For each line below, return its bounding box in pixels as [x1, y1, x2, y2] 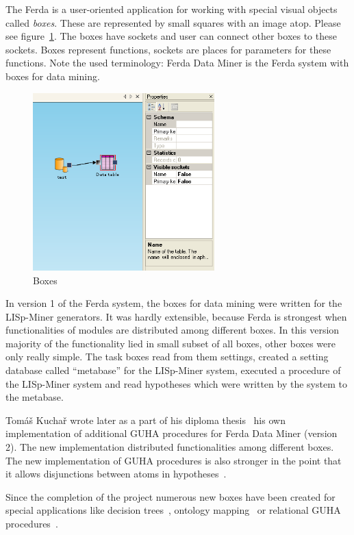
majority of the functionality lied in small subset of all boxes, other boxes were [5, 336, 336, 350]
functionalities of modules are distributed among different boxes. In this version [5, 323, 340, 337]
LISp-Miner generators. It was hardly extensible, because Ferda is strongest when [5, 309, 347, 323]
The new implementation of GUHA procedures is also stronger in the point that [5, 453, 342, 467]
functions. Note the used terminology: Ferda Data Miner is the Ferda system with [5, 55, 349, 70]
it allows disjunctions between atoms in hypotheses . [5, 466, 227, 481]
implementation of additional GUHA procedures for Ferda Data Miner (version [5, 426, 338, 440]
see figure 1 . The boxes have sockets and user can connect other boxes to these [5, 29, 337, 43]
